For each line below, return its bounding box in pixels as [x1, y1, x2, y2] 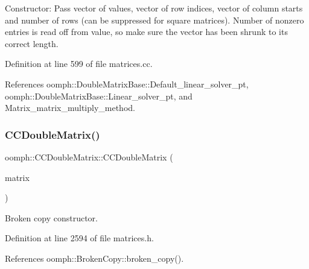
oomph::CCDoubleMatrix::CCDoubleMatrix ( [5, 150, 173, 163]
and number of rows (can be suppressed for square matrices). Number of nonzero [5, 13, 304, 26]
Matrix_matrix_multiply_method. [5, 101, 135, 114]
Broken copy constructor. [5, 211, 98, 224]
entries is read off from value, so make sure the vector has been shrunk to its [5, 25, 288, 38]
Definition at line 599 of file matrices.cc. [5, 57, 153, 70]
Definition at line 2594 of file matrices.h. [5, 232, 154, 244]
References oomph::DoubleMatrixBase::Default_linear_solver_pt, [5, 77, 249, 90]
